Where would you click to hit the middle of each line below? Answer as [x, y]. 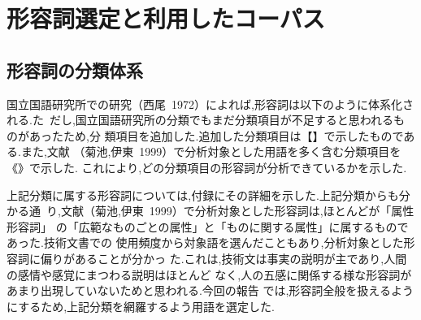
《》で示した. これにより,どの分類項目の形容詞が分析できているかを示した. [207, 167]
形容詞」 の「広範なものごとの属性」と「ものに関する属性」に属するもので [208, 226]
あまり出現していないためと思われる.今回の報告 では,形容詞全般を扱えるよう [210, 290]
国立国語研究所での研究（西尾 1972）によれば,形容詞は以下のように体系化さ [210, 104]
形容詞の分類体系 [75, 69]
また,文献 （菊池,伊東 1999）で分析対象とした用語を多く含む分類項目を [211, 151]
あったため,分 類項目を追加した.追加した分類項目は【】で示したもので [216, 135]
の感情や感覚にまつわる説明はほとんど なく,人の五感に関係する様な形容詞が [209, 274]
